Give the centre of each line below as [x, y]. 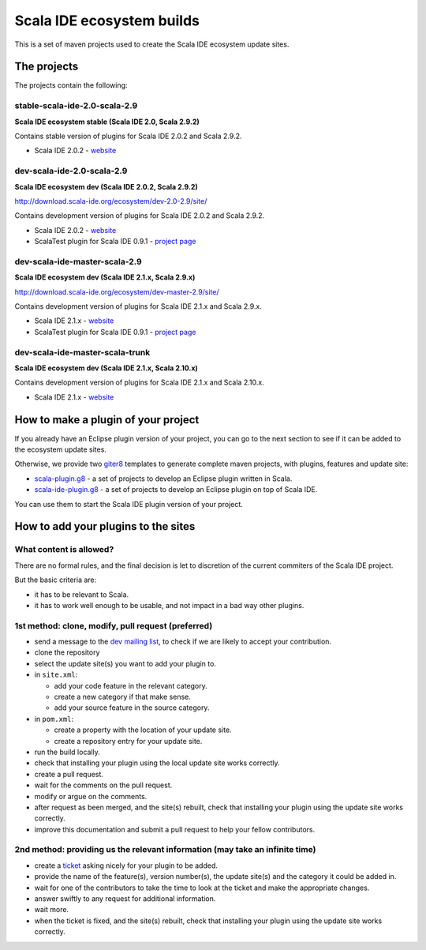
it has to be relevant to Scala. [82, 594]
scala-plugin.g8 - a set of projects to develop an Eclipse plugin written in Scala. [163, 479]
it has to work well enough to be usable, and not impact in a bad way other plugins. [169, 605]
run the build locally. [67, 752]
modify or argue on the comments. [91, 796]
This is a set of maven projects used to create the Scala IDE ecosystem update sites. [152, 44]
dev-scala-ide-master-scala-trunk [82, 352]
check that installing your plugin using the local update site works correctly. [157, 763]
